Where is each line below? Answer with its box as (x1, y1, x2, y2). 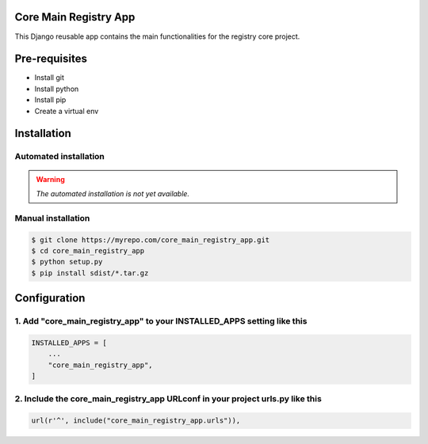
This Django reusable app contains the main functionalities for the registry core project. (14, 32, 300, 41)
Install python (34, 84, 79, 93)
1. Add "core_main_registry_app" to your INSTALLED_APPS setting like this (14, 316, 308, 327)
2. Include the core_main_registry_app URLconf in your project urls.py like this (14, 393, 323, 404)
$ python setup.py (31, 257, 103, 267)
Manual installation (14, 212, 90, 223)
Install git (34, 73, 65, 82)
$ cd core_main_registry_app (31, 246, 145, 255)
